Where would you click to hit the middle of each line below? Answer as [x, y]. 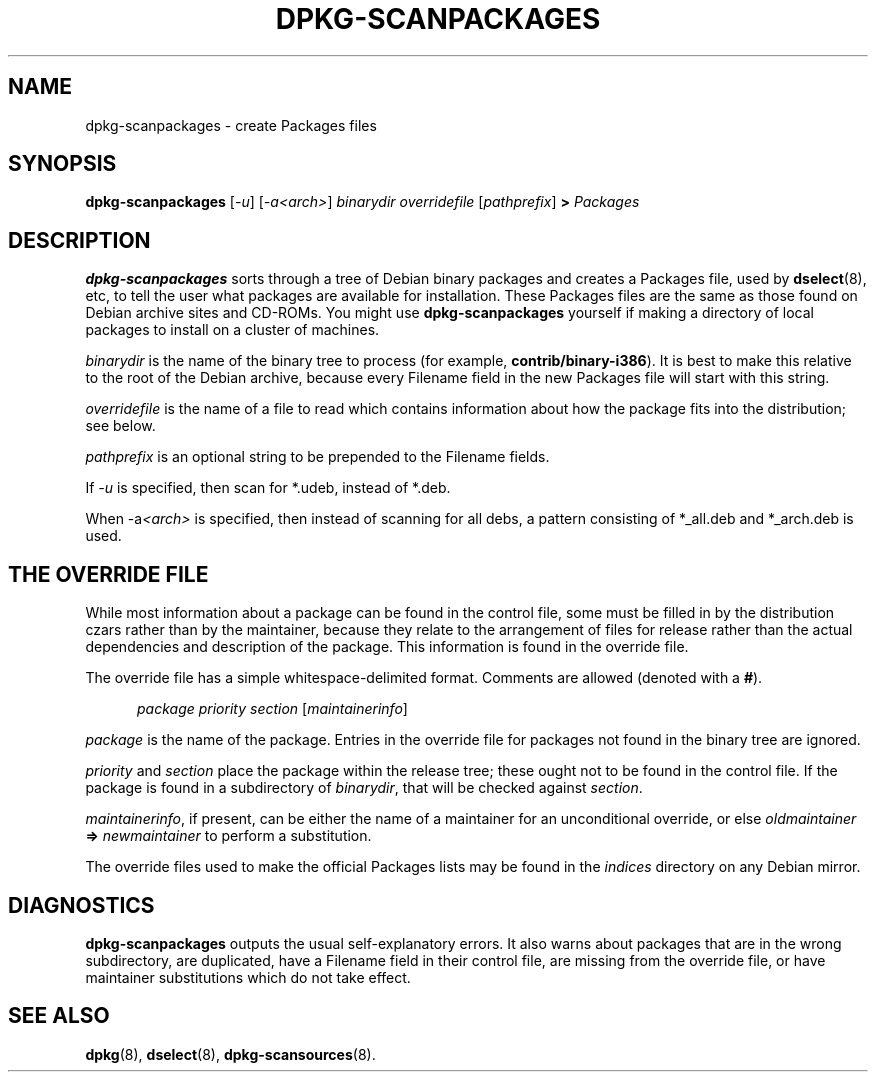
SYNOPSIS [62, 164]
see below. [120, 426]
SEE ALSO [59, 1016]
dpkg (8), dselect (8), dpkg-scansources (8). [230, 1054]
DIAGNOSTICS [81, 905]
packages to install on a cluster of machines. [232, 330]
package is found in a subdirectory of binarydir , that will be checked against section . [364, 788]
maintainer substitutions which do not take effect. [248, 977]
